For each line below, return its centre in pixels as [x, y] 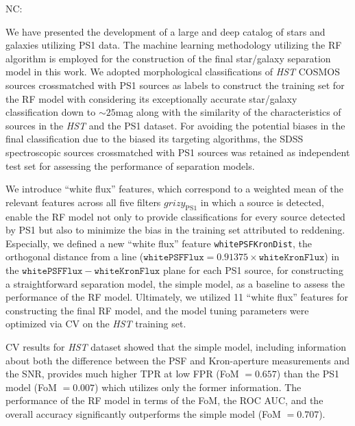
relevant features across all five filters [83, 202]
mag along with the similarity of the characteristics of [228, 112]
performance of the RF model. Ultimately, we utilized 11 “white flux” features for [177, 297]
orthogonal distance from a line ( [75, 256]
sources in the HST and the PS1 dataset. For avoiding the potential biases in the [175, 125]
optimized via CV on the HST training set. [96, 324]
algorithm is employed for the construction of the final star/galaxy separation [168, 58]
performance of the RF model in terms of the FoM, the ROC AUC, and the [164, 400]
